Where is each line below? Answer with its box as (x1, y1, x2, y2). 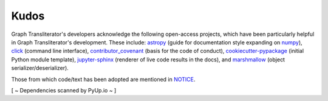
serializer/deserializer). (11, 64, 69, 72)
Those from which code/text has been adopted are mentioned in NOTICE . (11, 75, 196, 83)
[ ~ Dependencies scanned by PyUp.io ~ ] (11, 86, 117, 94)
